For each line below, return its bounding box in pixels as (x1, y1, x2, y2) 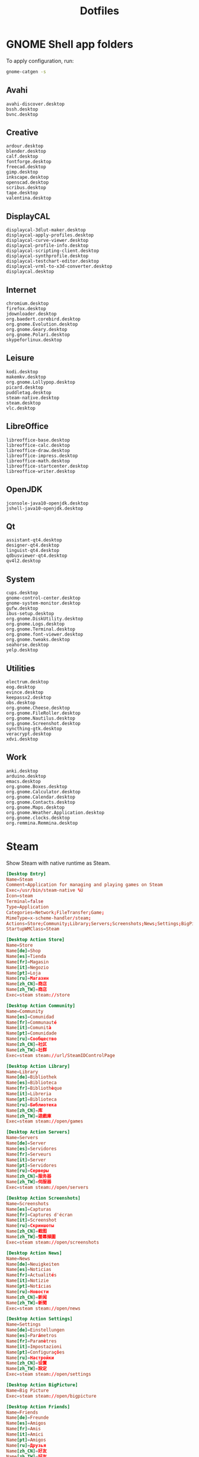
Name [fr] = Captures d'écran (6, 1212, 73, 1218)
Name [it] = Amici (6, 1431, 44, 1437)
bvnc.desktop (6, 111, 38, 117)
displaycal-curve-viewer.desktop (6, 238, 89, 244)
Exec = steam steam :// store (6, 992, 70, 998)
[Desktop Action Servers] (6, 1129, 70, 1136)
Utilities (6, 663, 36, 673)
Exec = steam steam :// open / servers (6, 1184, 89, 1191)
